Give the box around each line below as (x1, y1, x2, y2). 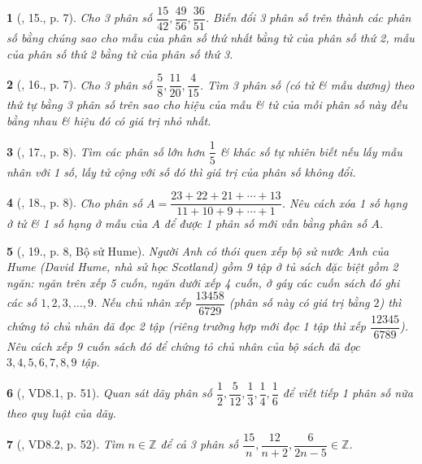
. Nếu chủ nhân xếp (93, 294, 191, 311)
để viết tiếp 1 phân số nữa (282, 384, 413, 401)
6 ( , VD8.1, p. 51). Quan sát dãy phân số (7, 384, 212, 401)
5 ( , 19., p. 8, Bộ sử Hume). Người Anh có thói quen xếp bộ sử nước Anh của (7, 242, 389, 259)
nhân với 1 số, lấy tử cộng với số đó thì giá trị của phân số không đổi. (7, 163, 356, 180)
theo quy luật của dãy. (7, 404, 116, 421)
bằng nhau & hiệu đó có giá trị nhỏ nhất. (7, 112, 211, 129)
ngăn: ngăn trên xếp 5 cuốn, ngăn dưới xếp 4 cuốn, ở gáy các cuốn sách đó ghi (7, 274, 400, 291)
